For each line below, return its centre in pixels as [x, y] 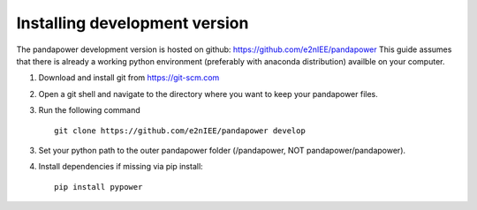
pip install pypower [98, 187]
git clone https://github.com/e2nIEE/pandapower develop [180, 131]
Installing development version [132, 23]
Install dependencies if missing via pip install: [121, 167]
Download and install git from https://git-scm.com [129, 78]
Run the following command [89, 110]
